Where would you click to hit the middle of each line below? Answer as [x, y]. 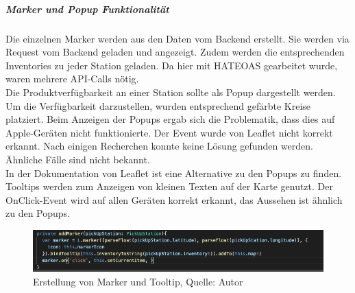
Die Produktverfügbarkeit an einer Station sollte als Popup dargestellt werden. [171, 92]
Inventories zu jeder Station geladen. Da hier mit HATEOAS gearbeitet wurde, [172, 65]
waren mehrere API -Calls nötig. [72, 79]
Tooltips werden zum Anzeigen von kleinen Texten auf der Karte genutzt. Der [169, 186]
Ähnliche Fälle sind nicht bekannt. [78, 159]
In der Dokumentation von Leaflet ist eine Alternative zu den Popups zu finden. [174, 173]
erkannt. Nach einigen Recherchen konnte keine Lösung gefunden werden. [159, 146]
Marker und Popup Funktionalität [87, 9]
